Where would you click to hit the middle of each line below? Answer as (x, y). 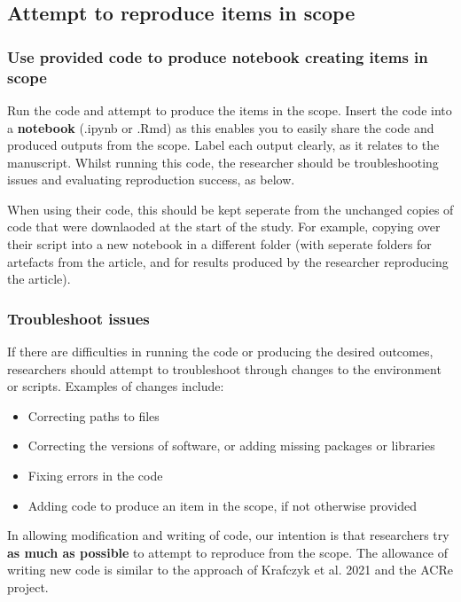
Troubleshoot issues (78, 318)
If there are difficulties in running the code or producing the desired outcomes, (220, 352)
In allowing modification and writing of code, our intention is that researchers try (228, 535)
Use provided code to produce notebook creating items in (218, 56)
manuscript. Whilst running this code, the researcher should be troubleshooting (223, 162)
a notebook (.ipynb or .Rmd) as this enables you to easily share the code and (221, 127)
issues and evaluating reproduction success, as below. (151, 180)
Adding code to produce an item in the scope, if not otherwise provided (222, 505)
